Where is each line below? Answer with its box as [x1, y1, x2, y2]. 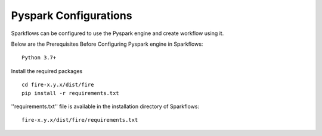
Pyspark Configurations [11, 9, 132, 22]
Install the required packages [11, 67, 83, 74]
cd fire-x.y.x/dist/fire [21, 81, 94, 88]
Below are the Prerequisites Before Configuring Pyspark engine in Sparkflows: [11, 40, 203, 48]
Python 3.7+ [21, 54, 57, 61]
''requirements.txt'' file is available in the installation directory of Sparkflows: [11, 103, 200, 110]
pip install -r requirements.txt [21, 90, 119, 96]
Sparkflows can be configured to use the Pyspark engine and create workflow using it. [11, 30, 224, 37]
